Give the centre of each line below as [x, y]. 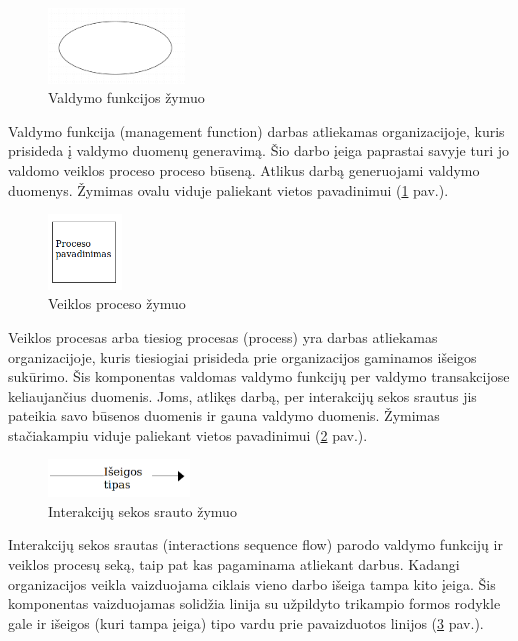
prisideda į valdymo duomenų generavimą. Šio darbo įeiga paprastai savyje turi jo [258, 150]
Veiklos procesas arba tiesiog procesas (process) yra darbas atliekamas [223, 336]
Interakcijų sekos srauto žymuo [142, 510]
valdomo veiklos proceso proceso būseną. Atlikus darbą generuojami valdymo [244, 169]
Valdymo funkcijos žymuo [126, 97]
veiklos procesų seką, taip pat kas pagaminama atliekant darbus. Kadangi [234, 564]
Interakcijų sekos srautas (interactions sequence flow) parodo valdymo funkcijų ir [255, 544]
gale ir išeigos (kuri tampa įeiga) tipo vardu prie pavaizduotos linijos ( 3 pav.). [246, 622]
